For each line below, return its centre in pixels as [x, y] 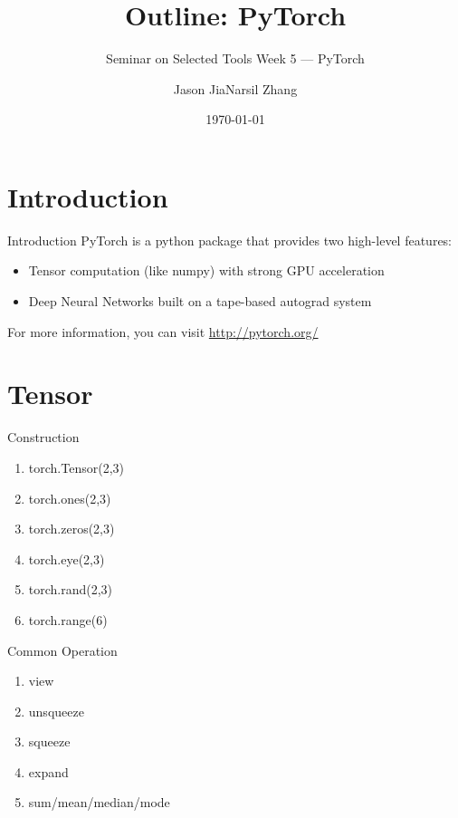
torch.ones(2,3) [70, 498]
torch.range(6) [68, 619]
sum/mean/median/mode [99, 802]
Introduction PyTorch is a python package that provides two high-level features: [230, 240]
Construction [43, 437]
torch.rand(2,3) [71, 589]
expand [48, 771]
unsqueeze [56, 711]
